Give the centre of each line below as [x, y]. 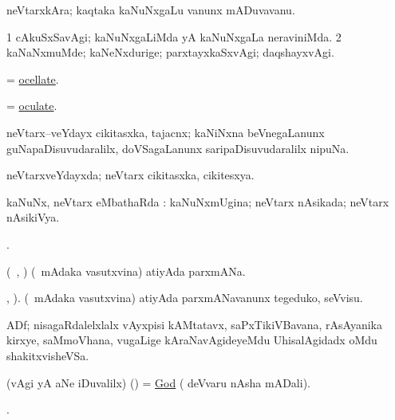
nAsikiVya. [33, 217]
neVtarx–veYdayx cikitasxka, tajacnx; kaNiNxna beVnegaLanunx [166, 132]
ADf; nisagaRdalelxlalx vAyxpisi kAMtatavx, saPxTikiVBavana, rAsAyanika [194, 324]
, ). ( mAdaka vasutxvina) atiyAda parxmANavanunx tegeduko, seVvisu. [185, 298]
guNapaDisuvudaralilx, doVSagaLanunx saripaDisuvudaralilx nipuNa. [178, 148]
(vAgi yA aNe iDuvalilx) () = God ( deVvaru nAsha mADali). [158, 382]
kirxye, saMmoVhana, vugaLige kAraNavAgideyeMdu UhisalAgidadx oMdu [192, 340]
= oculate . [32, 106]
